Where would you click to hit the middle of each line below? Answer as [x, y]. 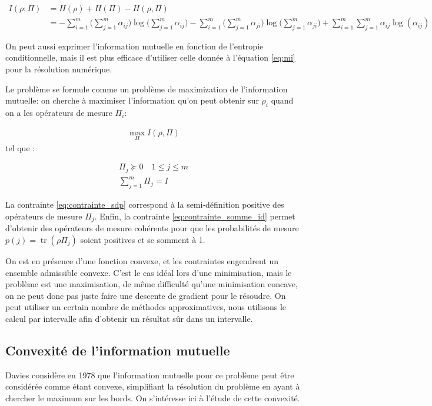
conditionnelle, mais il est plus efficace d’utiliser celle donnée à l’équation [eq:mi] [150, 57]
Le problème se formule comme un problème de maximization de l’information [147, 89]
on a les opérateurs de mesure [59, 113]
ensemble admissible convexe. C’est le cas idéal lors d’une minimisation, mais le [149, 272]
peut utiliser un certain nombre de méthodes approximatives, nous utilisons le [146, 307]
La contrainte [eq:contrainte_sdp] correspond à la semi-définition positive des [145, 204]
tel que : [20, 147]
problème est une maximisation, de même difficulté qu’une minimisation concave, [152, 284]
